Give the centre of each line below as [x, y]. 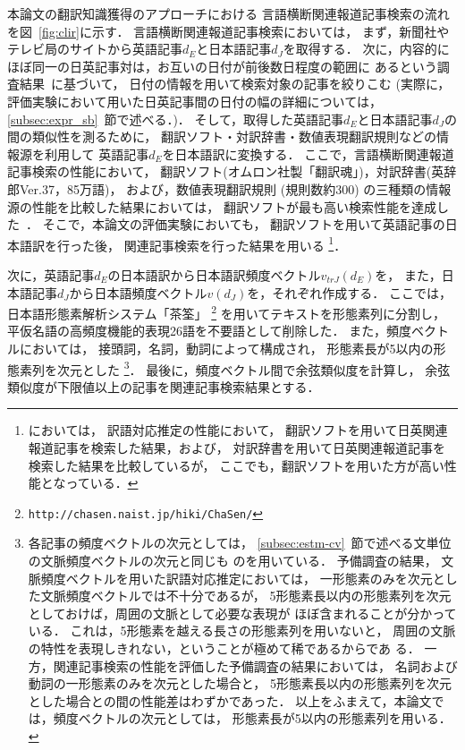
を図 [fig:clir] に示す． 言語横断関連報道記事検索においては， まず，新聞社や [228, 31]
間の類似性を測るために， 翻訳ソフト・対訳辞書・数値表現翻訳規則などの [222, 136]
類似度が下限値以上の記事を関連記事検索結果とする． [164, 386]
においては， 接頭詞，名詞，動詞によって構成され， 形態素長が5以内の [226, 348]
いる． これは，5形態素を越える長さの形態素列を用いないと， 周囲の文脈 [242, 631]
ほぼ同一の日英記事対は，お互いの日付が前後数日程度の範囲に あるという [222, 66]
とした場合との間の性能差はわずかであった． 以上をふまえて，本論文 [230, 700]
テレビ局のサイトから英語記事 [95, 49]
